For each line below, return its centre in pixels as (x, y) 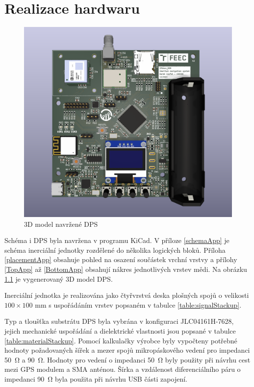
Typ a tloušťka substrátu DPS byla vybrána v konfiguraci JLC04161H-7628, (119, 321)
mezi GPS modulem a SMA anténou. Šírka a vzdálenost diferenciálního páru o (123, 369)
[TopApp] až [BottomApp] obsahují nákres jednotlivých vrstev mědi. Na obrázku (126, 269)
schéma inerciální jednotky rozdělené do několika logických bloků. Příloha (115, 250)
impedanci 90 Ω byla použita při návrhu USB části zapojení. (96, 379)
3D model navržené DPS (61, 224)
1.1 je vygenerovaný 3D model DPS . (59, 278)
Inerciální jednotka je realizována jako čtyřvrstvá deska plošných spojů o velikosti (127, 295)
